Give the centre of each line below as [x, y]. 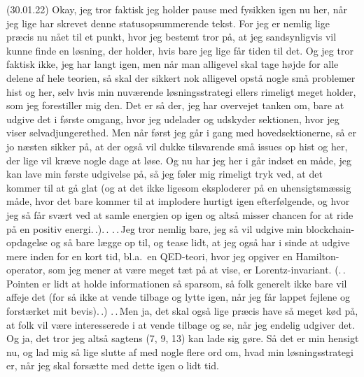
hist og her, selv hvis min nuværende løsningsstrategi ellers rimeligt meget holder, [181, 91]
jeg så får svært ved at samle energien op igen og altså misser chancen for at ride [180, 214]
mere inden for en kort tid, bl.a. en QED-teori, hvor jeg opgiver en [149, 256]
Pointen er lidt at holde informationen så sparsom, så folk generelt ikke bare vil [177, 283]
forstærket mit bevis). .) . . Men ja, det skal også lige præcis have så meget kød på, [182, 311]
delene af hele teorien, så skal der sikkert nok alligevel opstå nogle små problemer [181, 77]
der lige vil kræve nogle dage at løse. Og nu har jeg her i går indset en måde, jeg [179, 160]
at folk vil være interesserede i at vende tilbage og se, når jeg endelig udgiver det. [181, 324]
